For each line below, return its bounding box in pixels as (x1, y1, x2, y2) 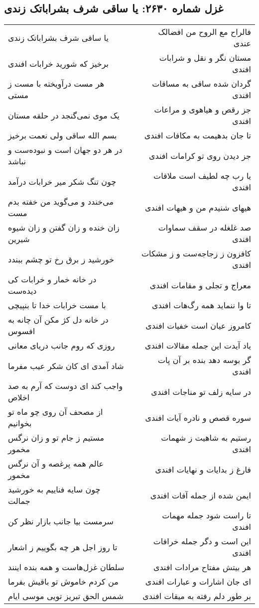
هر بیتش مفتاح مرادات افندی (153, 561, 251, 573)
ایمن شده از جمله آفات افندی (150, 489, 251, 501)
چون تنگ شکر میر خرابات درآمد (8, 175, 117, 187)
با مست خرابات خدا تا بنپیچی (8, 299, 106, 311)
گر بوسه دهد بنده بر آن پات (157, 354, 251, 366)
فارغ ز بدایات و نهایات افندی (155, 463, 251, 475)
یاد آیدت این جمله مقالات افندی (144, 340, 251, 352)
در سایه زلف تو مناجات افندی (151, 385, 251, 397)
